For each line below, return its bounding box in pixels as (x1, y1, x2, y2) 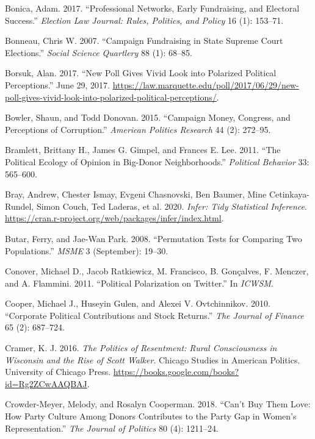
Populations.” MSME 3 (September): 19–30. (5, 244, 168, 257)
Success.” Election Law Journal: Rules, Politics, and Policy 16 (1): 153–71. (5, 13, 284, 26)
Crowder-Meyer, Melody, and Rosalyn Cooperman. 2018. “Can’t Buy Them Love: (5, 398, 311, 410)
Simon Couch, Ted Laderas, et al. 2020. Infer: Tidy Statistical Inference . (36, 199, 307, 212)
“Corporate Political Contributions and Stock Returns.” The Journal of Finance (5, 309, 305, 321)
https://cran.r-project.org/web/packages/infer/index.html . (5, 212, 224, 224)
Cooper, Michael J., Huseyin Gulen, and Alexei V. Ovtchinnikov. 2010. (5, 297, 270, 310)
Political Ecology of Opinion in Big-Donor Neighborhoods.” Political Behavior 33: (5, 155, 310, 168)
